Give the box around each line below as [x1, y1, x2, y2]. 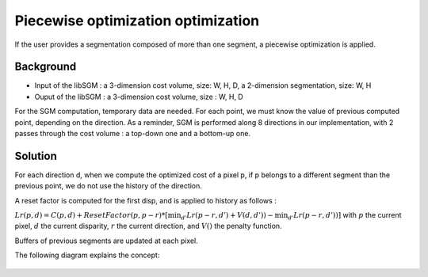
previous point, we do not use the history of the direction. [14, 181, 202, 191]
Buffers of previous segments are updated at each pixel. [14, 236, 198, 245]
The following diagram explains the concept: [14, 250, 160, 260]
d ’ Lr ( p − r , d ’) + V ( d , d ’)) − [181, 211, 273, 222]
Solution [14, 149, 57, 162]
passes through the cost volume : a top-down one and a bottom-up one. [14, 129, 251, 138]
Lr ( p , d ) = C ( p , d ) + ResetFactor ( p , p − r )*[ [14, 211, 168, 220]
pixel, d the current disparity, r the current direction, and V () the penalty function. [14, 222, 282, 231]
